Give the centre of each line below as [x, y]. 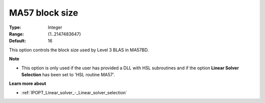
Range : [16, 34]
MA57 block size [44, 13]
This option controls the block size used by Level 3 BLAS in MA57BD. [79, 50]
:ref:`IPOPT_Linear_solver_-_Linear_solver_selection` [74, 92]
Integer [55, 27]
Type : [15, 27]
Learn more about [28, 83]
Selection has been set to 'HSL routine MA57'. [68, 74]
